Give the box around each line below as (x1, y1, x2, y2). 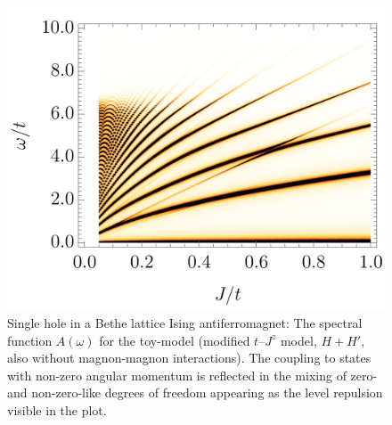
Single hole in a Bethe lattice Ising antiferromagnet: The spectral (7, 313, 363, 331)
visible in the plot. (7, 400, 107, 419)
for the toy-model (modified (99, 331, 250, 349)
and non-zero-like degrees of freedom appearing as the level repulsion (7, 383, 383, 402)
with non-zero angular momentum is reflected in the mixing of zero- (7, 365, 378, 384)
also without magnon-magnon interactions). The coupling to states (7, 348, 372, 367)
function (7, 331, 53, 349)
